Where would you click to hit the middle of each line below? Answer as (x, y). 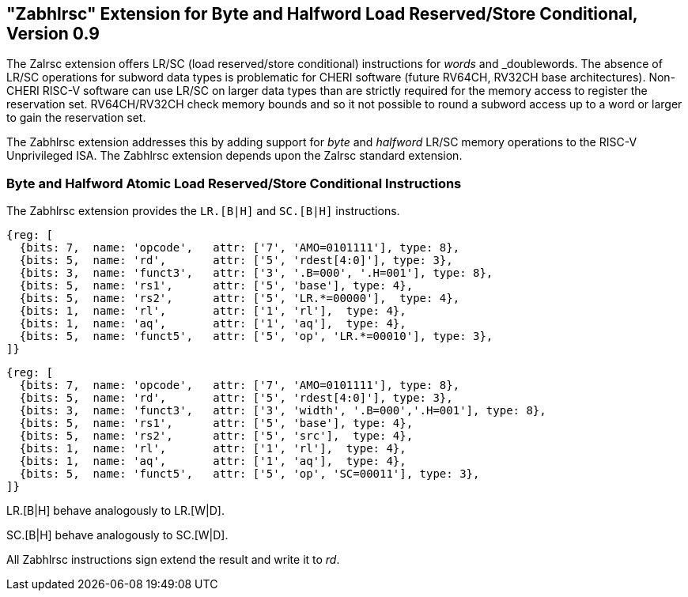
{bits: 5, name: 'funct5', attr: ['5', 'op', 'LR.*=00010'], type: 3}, (256, 336)
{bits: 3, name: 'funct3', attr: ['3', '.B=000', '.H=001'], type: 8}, (256, 273)
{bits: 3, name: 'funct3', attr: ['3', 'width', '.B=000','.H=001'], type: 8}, (283, 411)
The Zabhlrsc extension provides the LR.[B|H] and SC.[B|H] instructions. (203, 211)
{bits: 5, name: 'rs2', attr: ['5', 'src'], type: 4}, (216, 436)
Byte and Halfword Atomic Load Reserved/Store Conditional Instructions (234, 183)
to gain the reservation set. (76, 118)
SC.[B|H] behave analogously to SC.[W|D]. (117, 535)
